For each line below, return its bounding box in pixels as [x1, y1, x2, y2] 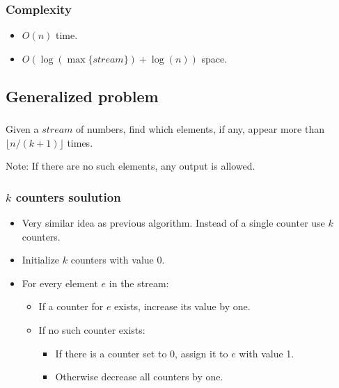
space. [201, 51, 228, 65]
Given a [6, 122, 39, 136]
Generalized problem [6, 85, 159, 106]
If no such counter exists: [38, 323, 145, 337]
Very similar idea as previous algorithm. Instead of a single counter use [22, 216, 325, 230]
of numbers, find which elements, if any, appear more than [76, 122, 324, 136]
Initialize [22, 252, 60, 267]
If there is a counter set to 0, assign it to [55, 346, 228, 360]
